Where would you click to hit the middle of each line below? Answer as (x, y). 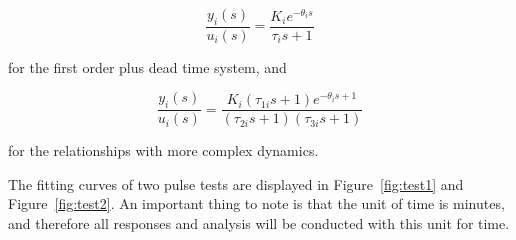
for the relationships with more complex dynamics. (163, 150)
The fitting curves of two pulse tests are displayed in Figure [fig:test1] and (236, 183)
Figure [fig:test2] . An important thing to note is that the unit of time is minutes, (256, 203)
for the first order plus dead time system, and (147, 66)
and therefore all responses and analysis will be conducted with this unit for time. (259, 223)
